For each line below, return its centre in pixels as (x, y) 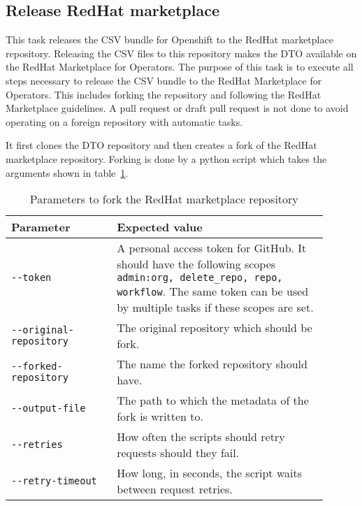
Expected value (160, 227)
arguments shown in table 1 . (67, 172)
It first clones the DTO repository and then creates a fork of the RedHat (161, 145)
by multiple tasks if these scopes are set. (215, 308)
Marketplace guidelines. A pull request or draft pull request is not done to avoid (177, 108)
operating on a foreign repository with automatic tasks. (124, 121)
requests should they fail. (178, 453)
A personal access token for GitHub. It (212, 248)
